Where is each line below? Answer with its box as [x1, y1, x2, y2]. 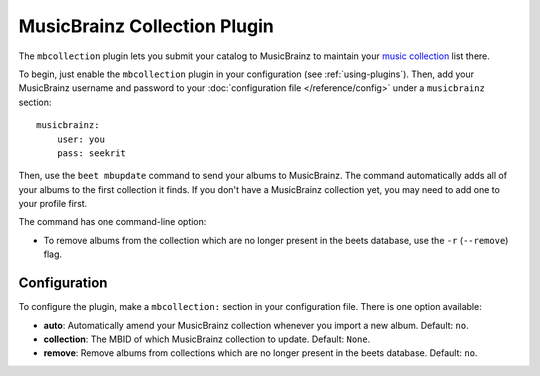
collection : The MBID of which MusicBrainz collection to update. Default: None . [43, 333, 371, 345]
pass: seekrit [56, 147, 127, 159]
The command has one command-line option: [18, 216, 207, 228]
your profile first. [18, 198, 88, 210]
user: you [56, 133, 105, 145]
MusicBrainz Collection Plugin [18, 15, 274, 37]
